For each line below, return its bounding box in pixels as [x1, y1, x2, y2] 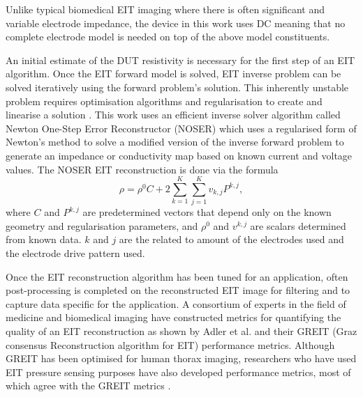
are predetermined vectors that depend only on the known [82, 205, 332, 219]
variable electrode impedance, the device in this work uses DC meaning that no [6, 15, 346, 30]
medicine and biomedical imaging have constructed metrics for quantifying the [6, 310, 341, 325]
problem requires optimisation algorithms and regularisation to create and [6, 93, 323, 108]
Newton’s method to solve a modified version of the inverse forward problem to [6, 134, 344, 149]
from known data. [6, 232, 82, 247]
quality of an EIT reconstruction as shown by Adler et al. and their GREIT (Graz [6, 324, 357, 338]
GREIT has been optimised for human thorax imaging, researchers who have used [6, 351, 357, 366]
